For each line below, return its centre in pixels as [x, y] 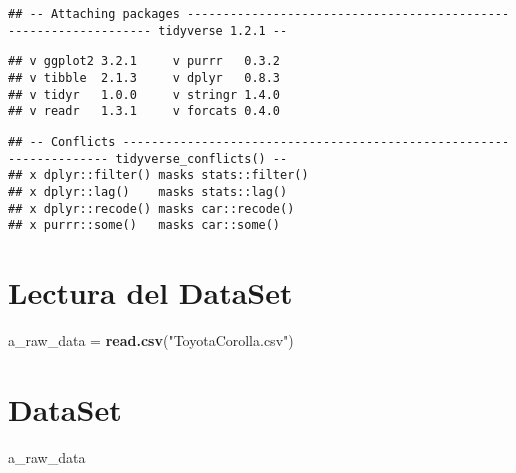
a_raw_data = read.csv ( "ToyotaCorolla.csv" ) [151, 340]
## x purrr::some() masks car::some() [144, 225]
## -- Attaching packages [94, 14]
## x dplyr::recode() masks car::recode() [151, 208]
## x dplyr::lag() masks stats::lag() [148, 191]
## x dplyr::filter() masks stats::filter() [158, 175]
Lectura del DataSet [150, 292]
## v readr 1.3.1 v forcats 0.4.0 [144, 111]
